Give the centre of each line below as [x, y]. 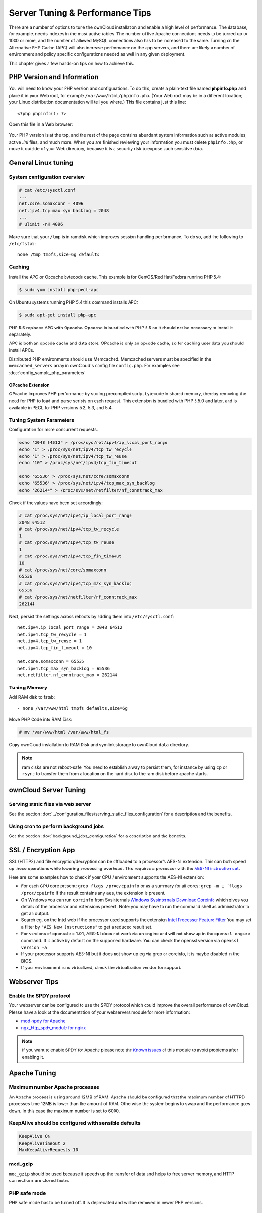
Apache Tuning [33, 1073]
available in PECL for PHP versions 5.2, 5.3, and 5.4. [61, 408]
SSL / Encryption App [42, 850]
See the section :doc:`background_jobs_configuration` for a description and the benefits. [98, 836]
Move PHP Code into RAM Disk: [41, 719]
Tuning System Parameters [42, 420]
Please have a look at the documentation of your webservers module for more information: [99, 1012]
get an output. [35, 913]
